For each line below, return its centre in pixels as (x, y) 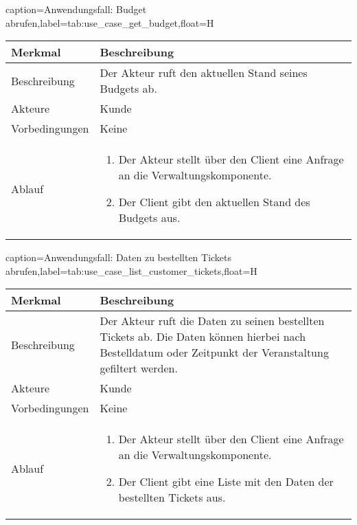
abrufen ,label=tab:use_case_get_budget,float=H (110, 22)
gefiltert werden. (139, 368)
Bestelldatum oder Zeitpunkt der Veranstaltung (214, 353)
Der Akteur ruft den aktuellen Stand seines (204, 73)
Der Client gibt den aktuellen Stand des (214, 202)
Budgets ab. (128, 89)
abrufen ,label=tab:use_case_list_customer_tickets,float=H (131, 270)
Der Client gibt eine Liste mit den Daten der (226, 482)
